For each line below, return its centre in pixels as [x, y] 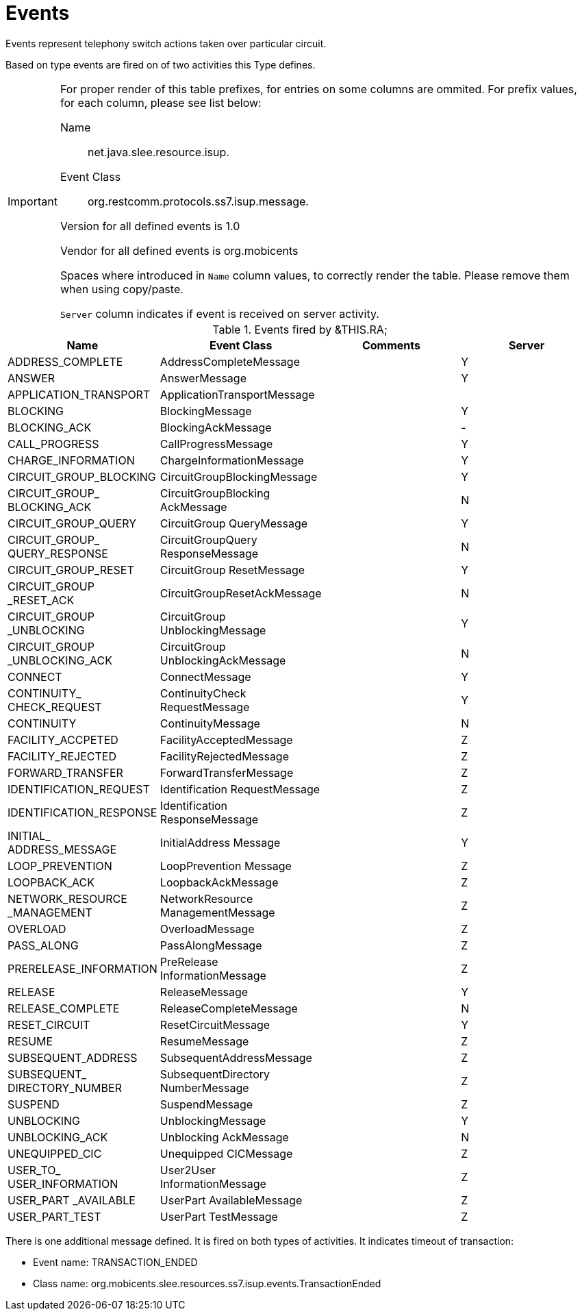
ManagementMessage [217, 912]
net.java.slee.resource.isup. [158, 152]
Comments [391, 345]
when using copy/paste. [122, 289]
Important [33, 201]
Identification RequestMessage [240, 789]
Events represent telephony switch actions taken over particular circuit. [166, 43]
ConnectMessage [205, 676]
